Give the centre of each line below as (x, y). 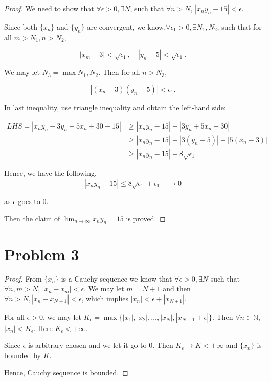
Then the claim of (32, 218)
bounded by (22, 355)
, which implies (105, 298)
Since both (21, 27)
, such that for (239, 27)
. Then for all (119, 72)
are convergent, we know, (127, 27)
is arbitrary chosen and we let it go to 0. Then (100, 345)
